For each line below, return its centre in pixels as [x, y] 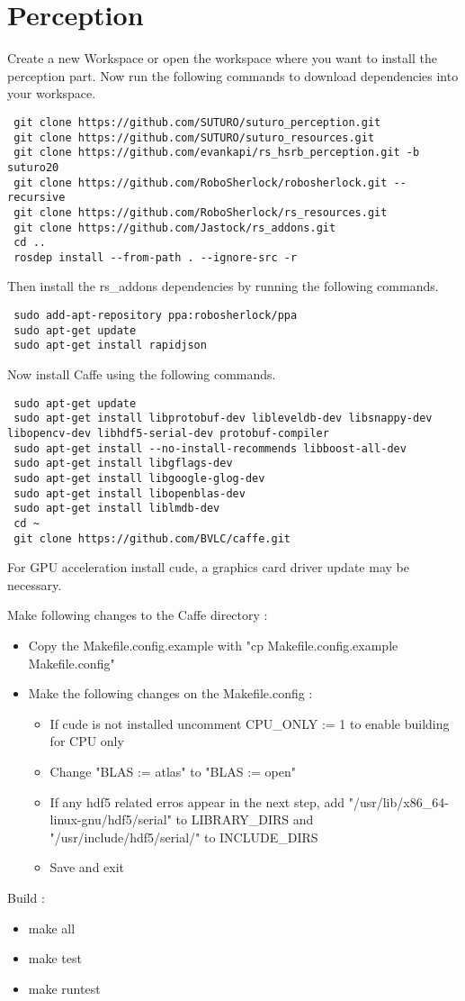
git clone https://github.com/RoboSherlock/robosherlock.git [201, 182]
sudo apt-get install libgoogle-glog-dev [139, 478]
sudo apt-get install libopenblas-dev [130, 493]
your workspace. [52, 93]
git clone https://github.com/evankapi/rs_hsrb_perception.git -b [217, 153]
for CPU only [87, 741]
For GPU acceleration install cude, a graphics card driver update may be [208, 567]
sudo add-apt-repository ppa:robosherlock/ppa [156, 316]
